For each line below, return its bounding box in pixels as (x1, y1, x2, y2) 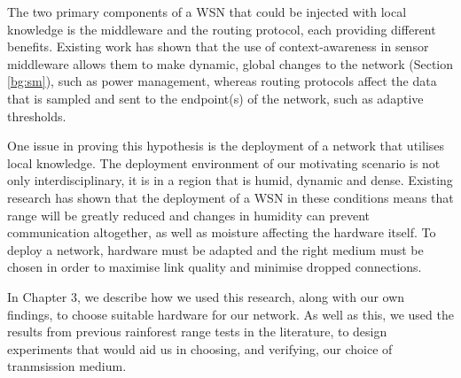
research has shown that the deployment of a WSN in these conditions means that (7, 188, 454, 206)
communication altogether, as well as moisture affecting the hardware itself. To (7, 223, 436, 242)
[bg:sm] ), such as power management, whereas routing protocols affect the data (7, 72, 437, 90)
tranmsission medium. (7, 357, 127, 375)
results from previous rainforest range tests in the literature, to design (7, 322, 387, 341)
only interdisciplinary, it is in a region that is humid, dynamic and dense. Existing (7, 171, 453, 189)
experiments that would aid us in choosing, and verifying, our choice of (7, 339, 393, 358)
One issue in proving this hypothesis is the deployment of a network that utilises (7, 136, 445, 155)
